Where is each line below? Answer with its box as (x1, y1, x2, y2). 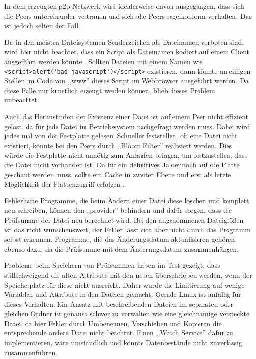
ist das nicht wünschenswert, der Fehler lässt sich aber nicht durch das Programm (4, 224, 251, 234)
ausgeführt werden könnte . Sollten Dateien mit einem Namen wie (4, 56, 203, 66)
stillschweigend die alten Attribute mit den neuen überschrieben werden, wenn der (4, 269, 252, 280)
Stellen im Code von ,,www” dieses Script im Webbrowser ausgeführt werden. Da (4, 75, 249, 86)
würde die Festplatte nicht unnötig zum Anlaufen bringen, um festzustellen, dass (4, 150, 248, 160)
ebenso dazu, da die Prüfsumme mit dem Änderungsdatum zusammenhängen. (4, 243, 239, 254)
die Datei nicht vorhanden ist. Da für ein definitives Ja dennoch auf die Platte (4, 159, 240, 169)
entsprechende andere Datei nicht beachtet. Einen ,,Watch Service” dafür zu (4, 327, 233, 338)
